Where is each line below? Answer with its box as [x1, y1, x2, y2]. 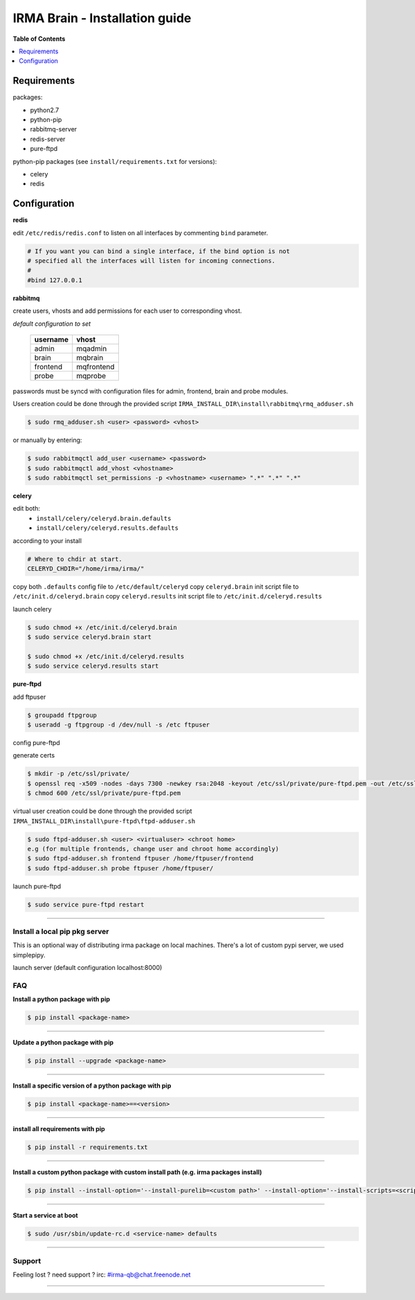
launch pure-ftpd [12, 882, 62, 890]
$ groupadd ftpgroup [27, 711, 97, 719]
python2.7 [30, 106, 59, 114]
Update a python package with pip [12, 1038, 114, 1047]
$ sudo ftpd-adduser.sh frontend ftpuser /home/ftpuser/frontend [27, 854, 254, 863]
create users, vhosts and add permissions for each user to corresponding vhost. [12, 306, 242, 315]
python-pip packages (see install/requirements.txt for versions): [12, 157, 217, 165]
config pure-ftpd [12, 739, 60, 747]
